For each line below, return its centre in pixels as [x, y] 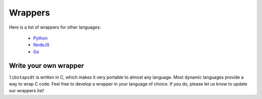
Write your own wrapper [47, 66]
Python [41, 38]
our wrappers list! [27, 91]
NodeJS [41, 45]
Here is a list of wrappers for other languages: [55, 27]
